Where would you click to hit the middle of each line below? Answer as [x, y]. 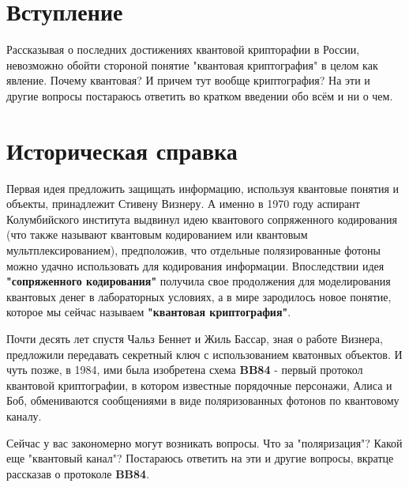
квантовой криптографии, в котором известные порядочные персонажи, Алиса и [199, 385]
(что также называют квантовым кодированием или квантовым [157, 234]
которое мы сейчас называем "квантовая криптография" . [149, 312]
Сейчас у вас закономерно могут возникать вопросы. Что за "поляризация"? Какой [204, 442]
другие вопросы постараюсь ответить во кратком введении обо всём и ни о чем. [200, 95]
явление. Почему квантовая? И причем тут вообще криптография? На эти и [188, 80]
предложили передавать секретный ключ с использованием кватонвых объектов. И [204, 354]
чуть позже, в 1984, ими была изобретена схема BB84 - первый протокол [185, 370]
